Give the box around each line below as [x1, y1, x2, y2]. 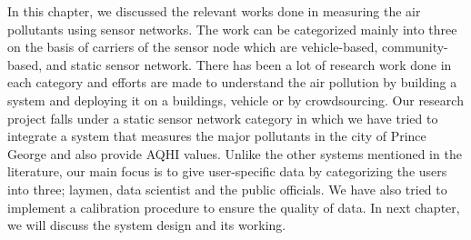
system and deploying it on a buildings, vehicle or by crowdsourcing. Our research [7, 90, 464, 109]
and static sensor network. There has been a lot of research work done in [45, 55, 452, 74]
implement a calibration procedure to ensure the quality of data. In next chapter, [7, 197, 460, 216]
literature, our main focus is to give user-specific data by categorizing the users [7, 162, 447, 181]
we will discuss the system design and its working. [7, 215, 286, 235]
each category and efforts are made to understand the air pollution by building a [7, 73, 457, 92]
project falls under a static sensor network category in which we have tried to [7, 108, 438, 127]
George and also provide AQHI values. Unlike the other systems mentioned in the [7, 144, 462, 163]
